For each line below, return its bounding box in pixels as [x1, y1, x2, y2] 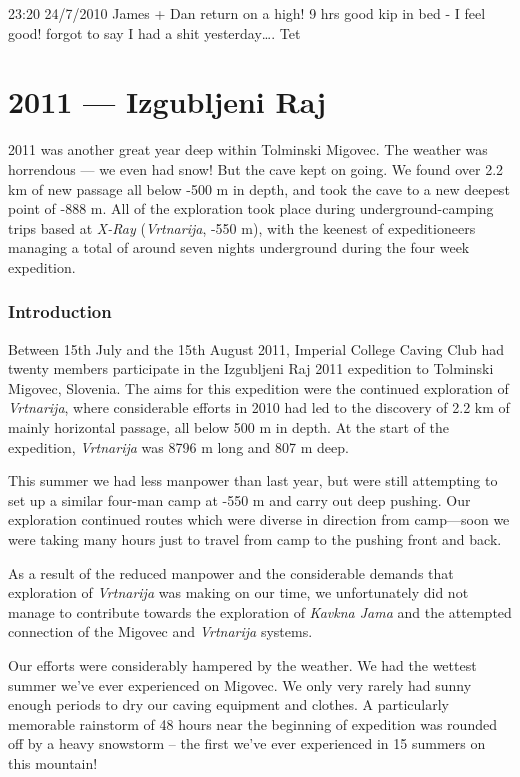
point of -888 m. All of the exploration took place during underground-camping [8, 198, 494, 219]
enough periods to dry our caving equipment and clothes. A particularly [8, 694, 450, 715]
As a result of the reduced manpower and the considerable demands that [8, 562, 454, 583]
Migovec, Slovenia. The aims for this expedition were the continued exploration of [8, 377, 509, 398]
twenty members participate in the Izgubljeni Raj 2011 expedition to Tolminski [8, 358, 494, 379]
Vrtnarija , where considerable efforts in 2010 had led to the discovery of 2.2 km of [8, 397, 510, 418]
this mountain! [8, 752, 98, 773]
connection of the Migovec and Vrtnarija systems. [8, 621, 313, 642]
